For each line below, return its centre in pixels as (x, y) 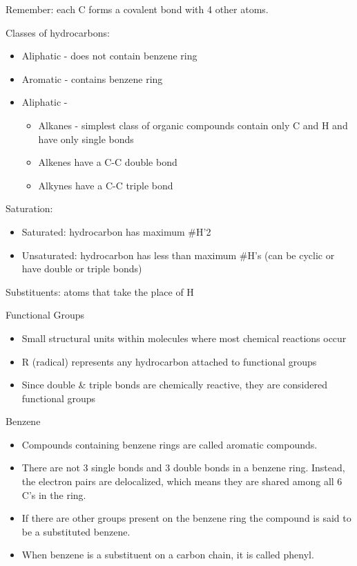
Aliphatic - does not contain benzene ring (109, 56)
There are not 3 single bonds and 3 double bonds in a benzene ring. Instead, (183, 468)
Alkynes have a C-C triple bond (106, 185)
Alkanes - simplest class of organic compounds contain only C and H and (193, 125)
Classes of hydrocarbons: (58, 32)
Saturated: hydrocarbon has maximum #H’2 (116, 231)
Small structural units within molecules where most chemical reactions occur (184, 338)
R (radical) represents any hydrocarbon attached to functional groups (169, 361)
